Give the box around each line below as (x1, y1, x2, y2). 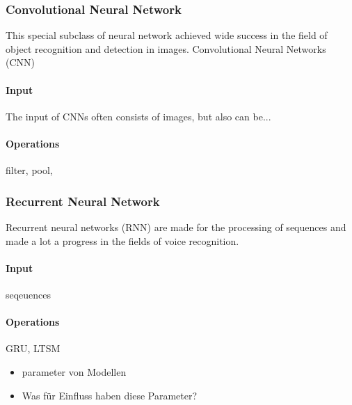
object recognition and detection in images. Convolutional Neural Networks (6, 41, 326, 56)
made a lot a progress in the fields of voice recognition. (6, 233, 239, 248)
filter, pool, (6, 163, 53, 177)
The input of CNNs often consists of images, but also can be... (6, 109, 271, 123)
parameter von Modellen (22, 364, 127, 379)
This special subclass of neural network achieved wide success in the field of (6, 28, 328, 42)
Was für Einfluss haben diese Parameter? (22, 388, 198, 402)
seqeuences (6, 287, 51, 301)
